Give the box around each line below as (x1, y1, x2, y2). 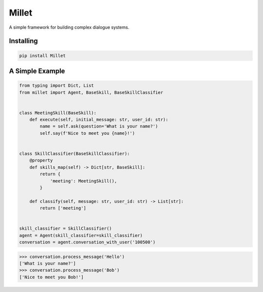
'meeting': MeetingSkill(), (50, 178, 117, 183)
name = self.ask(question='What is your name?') (39, 124, 158, 129)
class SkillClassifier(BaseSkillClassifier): (19, 151, 130, 157)
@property (29, 158, 53, 163)
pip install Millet (19, 53, 66, 58)
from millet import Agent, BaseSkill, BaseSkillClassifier (19, 90, 163, 95)
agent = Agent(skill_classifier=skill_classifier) (19, 233, 143, 238)
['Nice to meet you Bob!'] (19, 274, 84, 280)
